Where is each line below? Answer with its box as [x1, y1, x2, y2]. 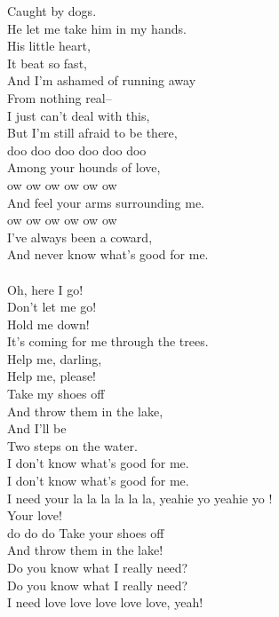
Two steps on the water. [7, 436, 138, 455]
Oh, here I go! [7, 280, 84, 298]
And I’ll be [7, 419, 67, 438]
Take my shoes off [7, 384, 105, 403]
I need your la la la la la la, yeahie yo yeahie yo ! [7, 488, 273, 507]
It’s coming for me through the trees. [7, 332, 209, 351]
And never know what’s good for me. [7, 245, 209, 264]
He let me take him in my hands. [7, 19, 187, 37]
